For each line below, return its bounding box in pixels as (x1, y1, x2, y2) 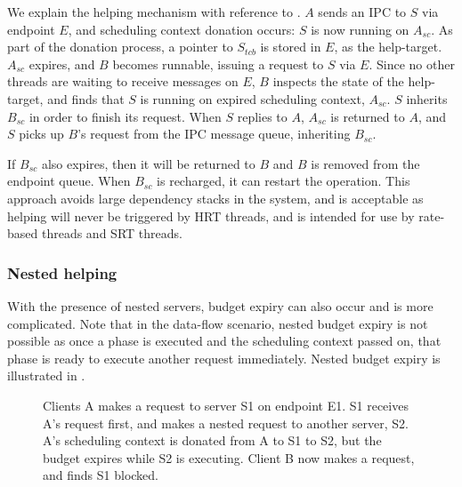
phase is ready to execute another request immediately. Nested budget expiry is (7, 348, 441, 367)
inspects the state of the (272, 72, 404, 91)
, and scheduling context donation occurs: (68, 20, 296, 38)
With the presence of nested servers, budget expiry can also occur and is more (7, 296, 434, 315)
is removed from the (311, 154, 420, 172)
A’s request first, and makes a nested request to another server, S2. (43, 413, 409, 432)
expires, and (28, 54, 95, 73)
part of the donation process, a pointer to (7, 37, 233, 56)
